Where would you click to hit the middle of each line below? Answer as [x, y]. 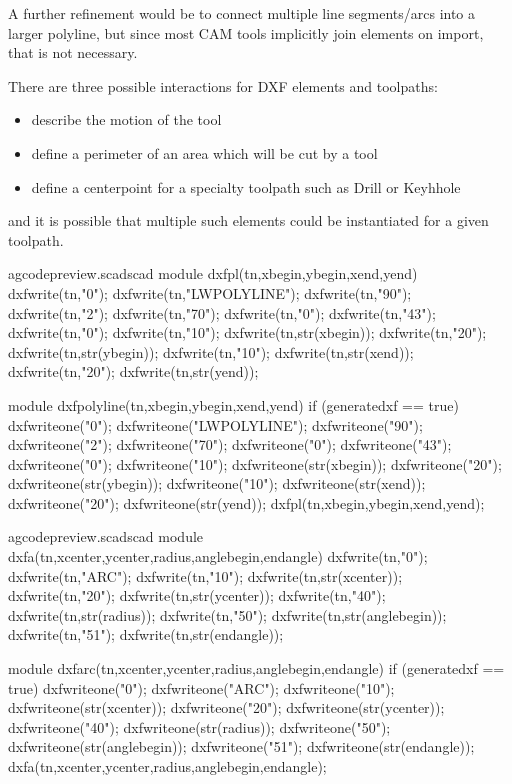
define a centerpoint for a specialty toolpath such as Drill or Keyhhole [246, 186]
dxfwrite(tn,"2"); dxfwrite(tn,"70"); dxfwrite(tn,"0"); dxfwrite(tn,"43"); [222, 312]
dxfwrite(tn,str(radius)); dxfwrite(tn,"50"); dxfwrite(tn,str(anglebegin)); [227, 614]
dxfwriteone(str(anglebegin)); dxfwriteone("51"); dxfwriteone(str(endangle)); [241, 746]
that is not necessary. [73, 52]
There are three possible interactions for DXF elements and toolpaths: [223, 85]
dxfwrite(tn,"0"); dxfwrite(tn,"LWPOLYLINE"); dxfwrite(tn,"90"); [210, 292]
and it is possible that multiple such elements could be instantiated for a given [248, 220]
